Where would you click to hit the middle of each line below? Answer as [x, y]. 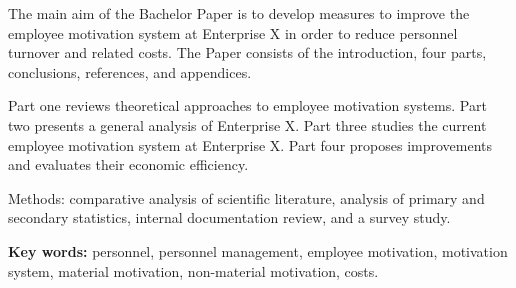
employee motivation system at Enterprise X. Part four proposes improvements [250, 144]
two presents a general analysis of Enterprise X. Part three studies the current [247, 124]
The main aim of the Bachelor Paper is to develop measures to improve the [239, 13]
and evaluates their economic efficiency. [128, 164]
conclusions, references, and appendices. [130, 71]
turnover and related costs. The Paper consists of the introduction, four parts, [247, 52]
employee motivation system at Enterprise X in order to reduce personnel [233, 32]
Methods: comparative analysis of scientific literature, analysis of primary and [246, 197]
